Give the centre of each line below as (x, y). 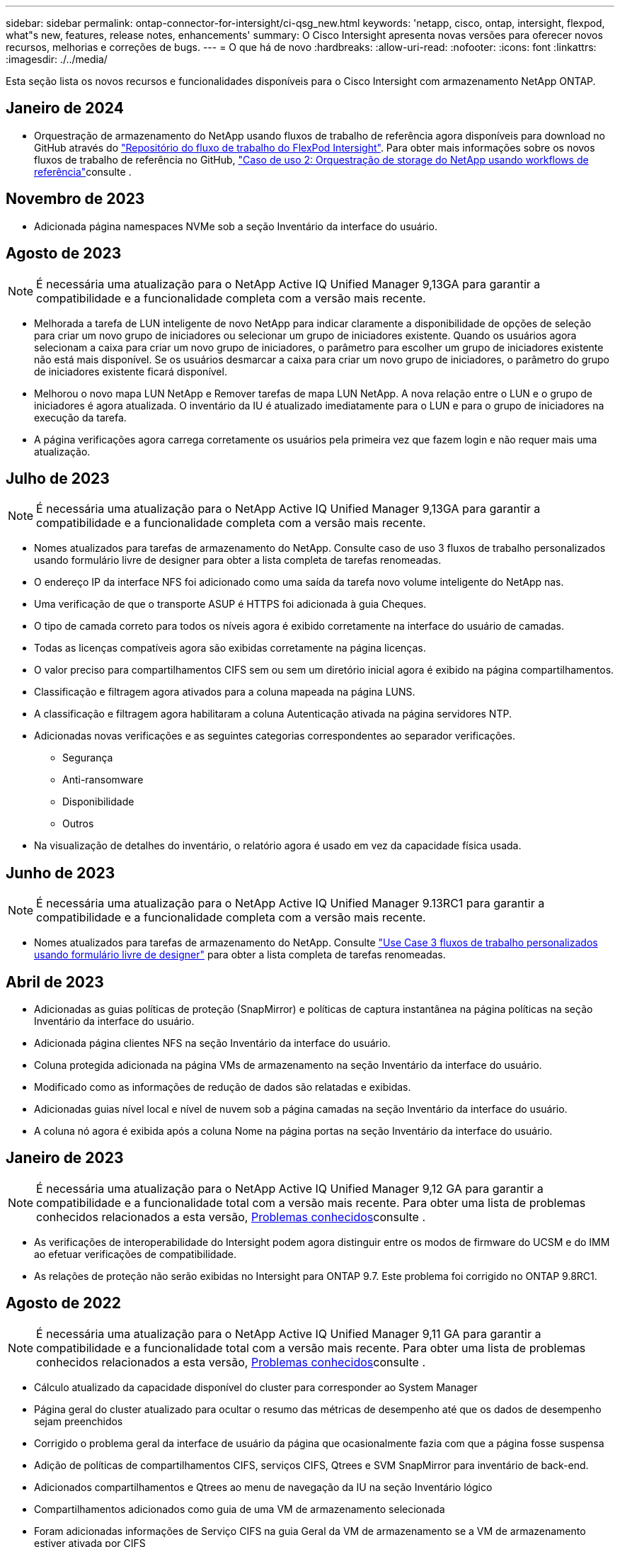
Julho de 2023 (58, 478)
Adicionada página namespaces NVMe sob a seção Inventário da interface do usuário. (236, 226)
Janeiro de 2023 (65, 1158)
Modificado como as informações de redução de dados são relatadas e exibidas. (223, 1087)
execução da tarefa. (80, 417)
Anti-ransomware (103, 780)
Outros (78, 824)
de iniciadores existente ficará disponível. (131, 371)
